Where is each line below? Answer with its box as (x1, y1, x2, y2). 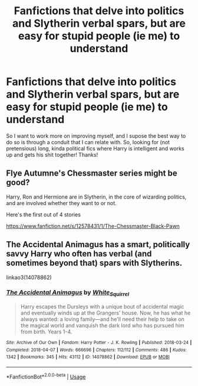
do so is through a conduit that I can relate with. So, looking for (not (6, 138, 170, 145)
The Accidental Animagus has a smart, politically (6, 239, 190, 249)
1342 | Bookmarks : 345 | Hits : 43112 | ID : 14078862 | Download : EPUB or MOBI (6, 354, 170, 360)
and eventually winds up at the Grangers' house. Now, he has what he (20, 309, 191, 317)
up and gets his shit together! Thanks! (6, 151, 98, 158)
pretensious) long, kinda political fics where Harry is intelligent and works (6, 145, 184, 152)
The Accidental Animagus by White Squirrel (6, 288, 130, 298)
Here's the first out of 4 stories (6, 211, 81, 218)
